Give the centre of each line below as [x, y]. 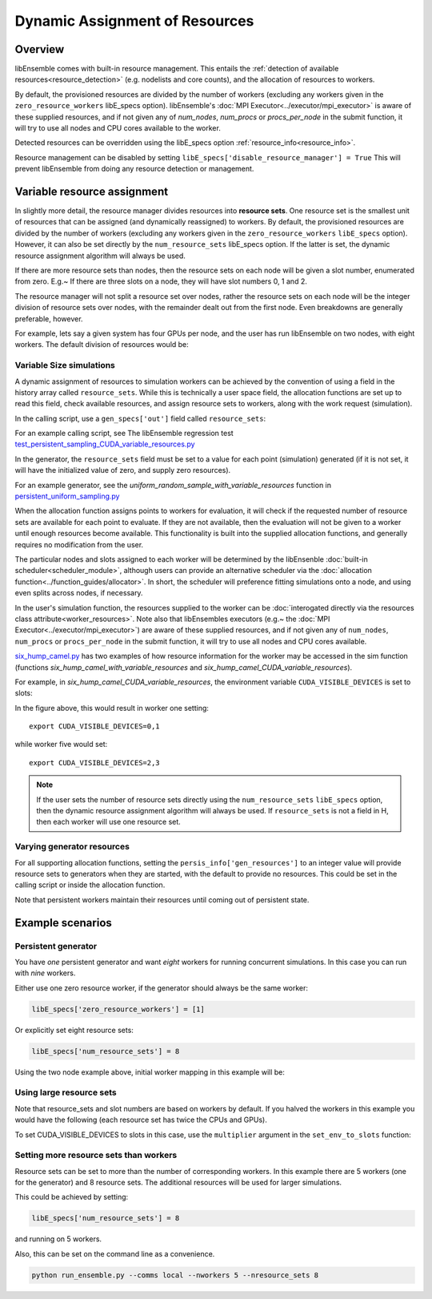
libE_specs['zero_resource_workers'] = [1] [118, 1009]
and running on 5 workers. [58, 1239]
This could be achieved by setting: [72, 1197]
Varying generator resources [72, 847]
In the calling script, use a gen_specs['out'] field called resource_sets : [140, 418]
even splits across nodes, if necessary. [79, 593]
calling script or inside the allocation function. [90, 885]
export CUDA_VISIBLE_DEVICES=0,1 [94, 726]
